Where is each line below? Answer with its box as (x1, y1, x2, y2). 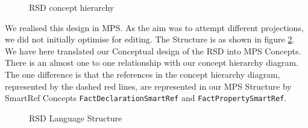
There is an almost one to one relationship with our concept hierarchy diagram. (5, 56, 298, 69)
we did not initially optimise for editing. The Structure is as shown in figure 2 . (5, 33, 295, 45)
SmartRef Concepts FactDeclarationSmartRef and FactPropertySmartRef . (5, 92, 287, 104)
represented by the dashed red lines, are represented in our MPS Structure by (5, 80, 292, 92)
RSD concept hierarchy (29, 1, 115, 13)
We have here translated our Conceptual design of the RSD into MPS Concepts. (5, 44, 301, 57)
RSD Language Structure (29, 111, 122, 124)
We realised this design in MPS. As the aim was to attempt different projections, (5, 21, 304, 33)
